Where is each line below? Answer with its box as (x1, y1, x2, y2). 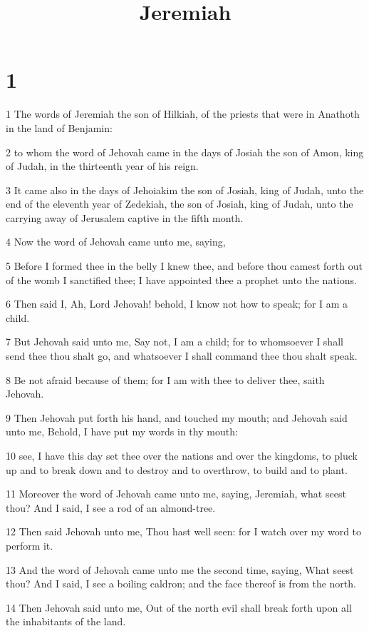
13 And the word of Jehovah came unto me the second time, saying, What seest (6, 562, 354, 577)
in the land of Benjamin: (6, 120, 113, 135)
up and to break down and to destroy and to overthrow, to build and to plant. (6, 462, 348, 477)
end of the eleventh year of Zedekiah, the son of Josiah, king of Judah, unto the (6, 196, 353, 211)
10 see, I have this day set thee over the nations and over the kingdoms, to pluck (6, 448, 358, 463)
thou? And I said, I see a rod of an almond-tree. (6, 500, 216, 515)
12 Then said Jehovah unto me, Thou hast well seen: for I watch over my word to (6, 524, 362, 539)
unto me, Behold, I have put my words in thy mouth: (6, 424, 238, 439)
